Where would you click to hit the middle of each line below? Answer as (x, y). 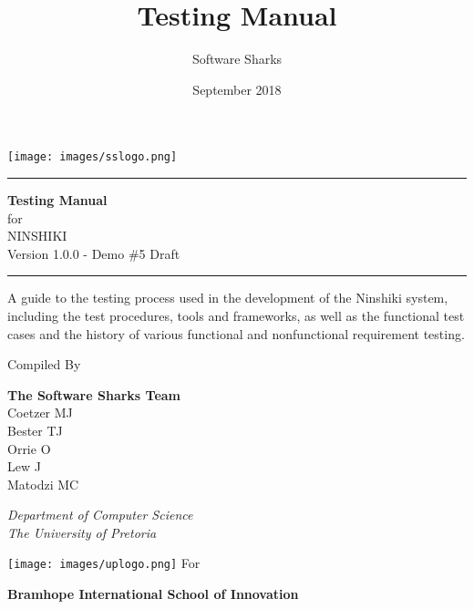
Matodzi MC (43, 484)
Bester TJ (35, 430)
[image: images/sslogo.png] (93, 157)
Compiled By (44, 364)
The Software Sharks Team (94, 394)
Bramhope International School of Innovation (153, 594)
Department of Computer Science (100, 515)
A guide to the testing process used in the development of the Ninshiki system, (228, 298)
